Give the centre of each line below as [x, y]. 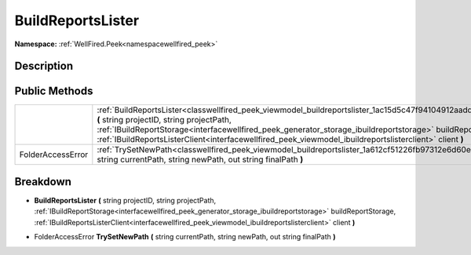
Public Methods [54, 91]
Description [44, 66]
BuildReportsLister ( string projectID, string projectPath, [125, 200]
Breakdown [43, 182]
